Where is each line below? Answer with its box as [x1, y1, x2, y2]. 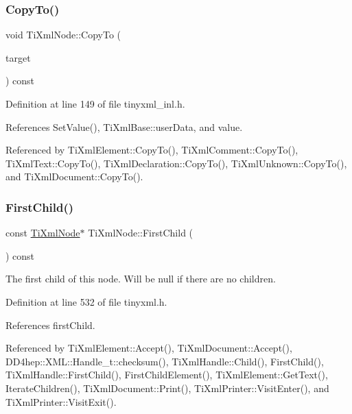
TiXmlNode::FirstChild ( [88, 226, 193, 240]
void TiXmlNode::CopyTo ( [5, 27, 121, 42]
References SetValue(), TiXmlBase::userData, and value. [5, 119, 243, 134]
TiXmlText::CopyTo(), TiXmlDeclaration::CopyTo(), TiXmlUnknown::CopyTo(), [5, 156, 347, 170]
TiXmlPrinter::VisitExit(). [5, 394, 117, 409]
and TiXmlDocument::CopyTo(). [5, 169, 143, 184]
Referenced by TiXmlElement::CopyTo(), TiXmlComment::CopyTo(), [5, 143, 298, 157]
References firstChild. [5, 317, 95, 332]
